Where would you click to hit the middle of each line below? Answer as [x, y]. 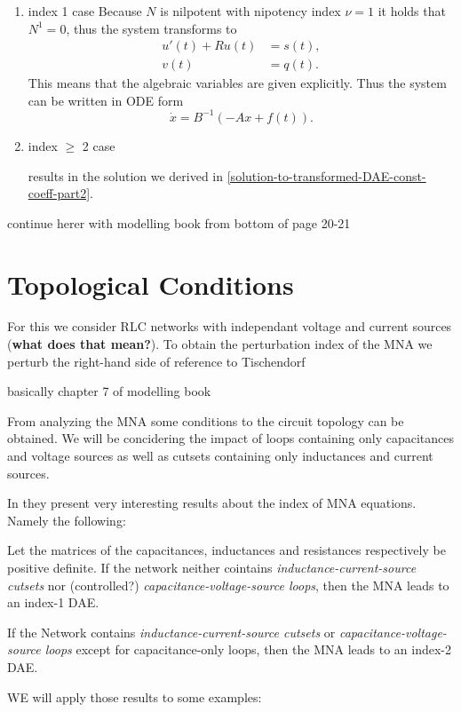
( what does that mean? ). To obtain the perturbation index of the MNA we [220, 344]
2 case [99, 145]
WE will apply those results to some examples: [135, 696]
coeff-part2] [59, 193]
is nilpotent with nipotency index [250, 11]
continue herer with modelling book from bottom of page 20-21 [179, 222]
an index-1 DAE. [53, 602]
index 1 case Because [85, 11]
